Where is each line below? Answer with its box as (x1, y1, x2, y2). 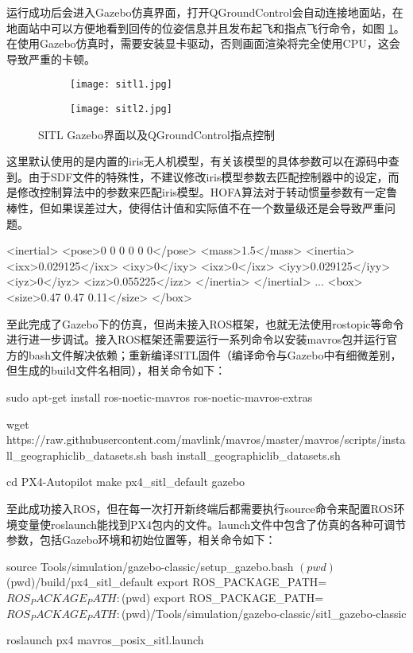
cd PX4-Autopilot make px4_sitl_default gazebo (6, 473, 245, 490)
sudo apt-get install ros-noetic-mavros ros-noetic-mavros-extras (6, 389, 313, 405)
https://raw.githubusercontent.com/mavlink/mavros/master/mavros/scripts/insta (6, 431, 406, 448)
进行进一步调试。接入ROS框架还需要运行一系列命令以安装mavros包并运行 (6, 331, 387, 348)
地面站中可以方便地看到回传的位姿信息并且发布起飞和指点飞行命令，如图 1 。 (6, 19, 405, 36)
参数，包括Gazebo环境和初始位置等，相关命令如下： (6, 531, 276, 548)
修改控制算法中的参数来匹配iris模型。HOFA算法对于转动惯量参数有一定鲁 (17, 184, 398, 200)
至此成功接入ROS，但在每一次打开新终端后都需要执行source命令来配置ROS (6, 499, 394, 516)
